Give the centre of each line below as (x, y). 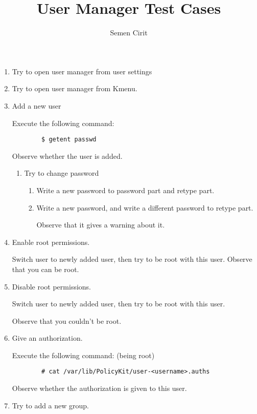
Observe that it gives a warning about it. (101, 225)
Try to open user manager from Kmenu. (75, 88)
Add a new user (37, 105)
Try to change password (62, 173)
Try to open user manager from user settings (82, 71)
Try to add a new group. (51, 405)
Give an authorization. (47, 338)
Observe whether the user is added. (67, 156)
